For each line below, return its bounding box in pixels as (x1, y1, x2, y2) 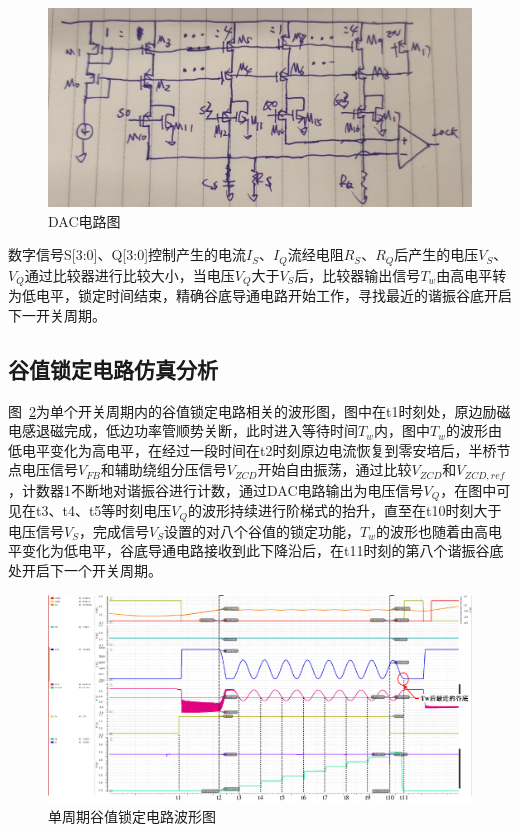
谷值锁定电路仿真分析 (8, 353, 218, 384)
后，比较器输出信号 (294, 264, 421, 285)
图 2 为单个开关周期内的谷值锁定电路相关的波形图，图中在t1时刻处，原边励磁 (8, 400, 511, 421)
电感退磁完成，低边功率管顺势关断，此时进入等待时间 (8, 420, 358, 441)
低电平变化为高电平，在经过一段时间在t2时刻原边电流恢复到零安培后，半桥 (8, 439, 497, 460)
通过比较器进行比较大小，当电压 (24, 264, 235, 285)
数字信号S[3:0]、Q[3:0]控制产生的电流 (8, 244, 247, 265)
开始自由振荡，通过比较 (257, 459, 412, 480)
